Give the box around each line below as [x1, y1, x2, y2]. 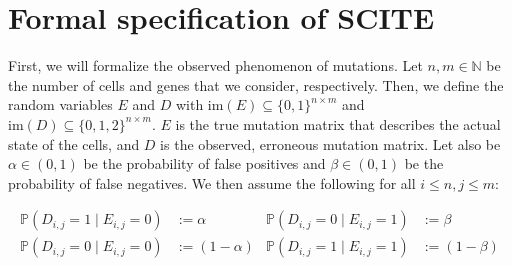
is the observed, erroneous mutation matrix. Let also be [160, 133, 501, 154]
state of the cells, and [8, 133, 140, 154]
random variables [8, 94, 113, 115]
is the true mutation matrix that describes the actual [175, 113, 501, 134]
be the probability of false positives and [83, 153, 326, 174]
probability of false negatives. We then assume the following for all [8, 172, 416, 193]
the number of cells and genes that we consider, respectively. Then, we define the [8, 74, 504, 95]
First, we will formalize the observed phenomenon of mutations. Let [8, 55, 423, 76]
